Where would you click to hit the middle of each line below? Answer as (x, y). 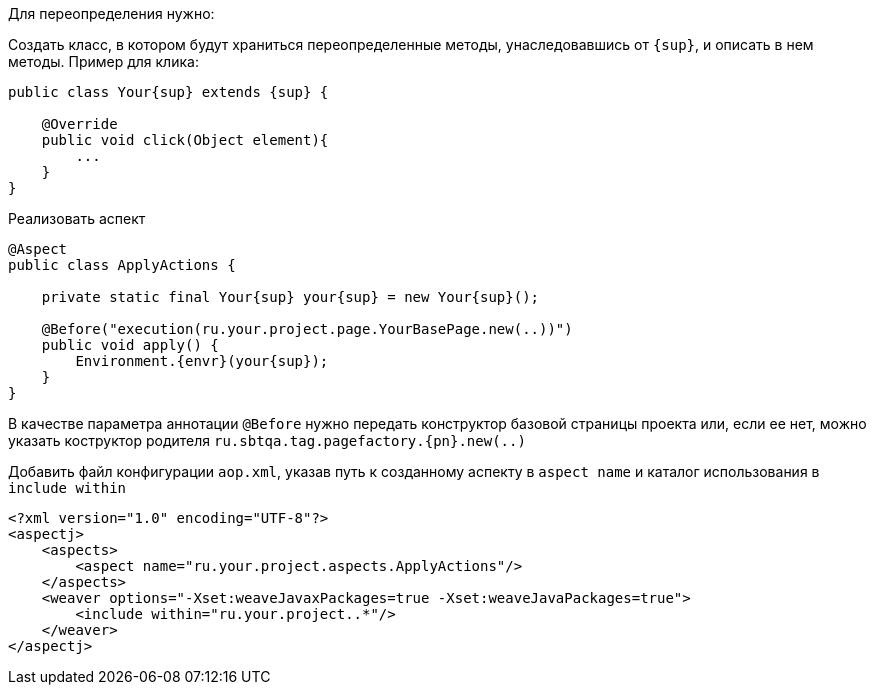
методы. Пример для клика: (103, 61)
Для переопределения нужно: (111, 13)
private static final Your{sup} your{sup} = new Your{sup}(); (290, 297)
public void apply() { (130, 345)
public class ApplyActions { (122, 265)
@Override (79, 124)
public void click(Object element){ (185, 140)
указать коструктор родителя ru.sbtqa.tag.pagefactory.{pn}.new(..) (267, 440)
